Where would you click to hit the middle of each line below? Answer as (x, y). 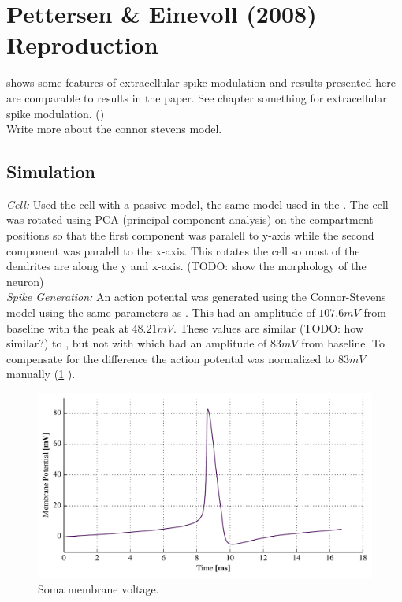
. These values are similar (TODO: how (268, 327)
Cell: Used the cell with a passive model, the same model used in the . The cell (197, 204)
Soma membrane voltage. (99, 588)
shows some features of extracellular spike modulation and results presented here (201, 82)
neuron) (25, 281)
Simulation (51, 171)
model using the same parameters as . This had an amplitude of (161, 312)
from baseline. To (343, 343)
